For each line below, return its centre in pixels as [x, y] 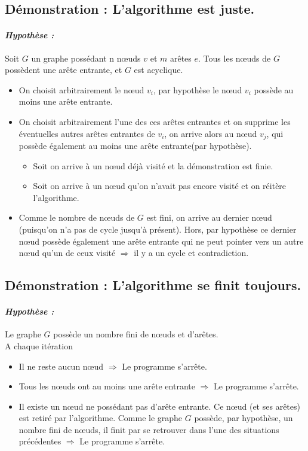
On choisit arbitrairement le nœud [81, 89]
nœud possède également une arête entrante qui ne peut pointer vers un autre [161, 241]
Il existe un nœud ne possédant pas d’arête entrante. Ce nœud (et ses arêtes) [159, 406]
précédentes [40, 441]
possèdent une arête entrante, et [64, 70]
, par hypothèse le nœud [198, 89]
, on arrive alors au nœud [211, 133]
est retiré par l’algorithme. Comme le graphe [101, 418]
